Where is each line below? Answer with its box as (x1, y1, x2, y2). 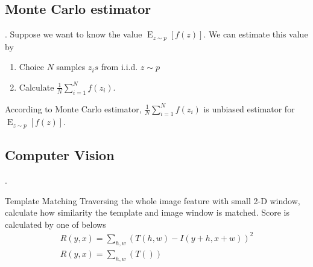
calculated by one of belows (5, 217, 106, 230)
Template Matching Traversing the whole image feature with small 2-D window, (5, 194, 300, 207)
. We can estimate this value (203, 28, 308, 40)
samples (56, 60, 86, 73)
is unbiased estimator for (203, 102, 295, 115)
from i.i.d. (101, 60, 138, 73)
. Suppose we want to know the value (5, 28, 142, 40)
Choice (19, 60, 45, 73)
